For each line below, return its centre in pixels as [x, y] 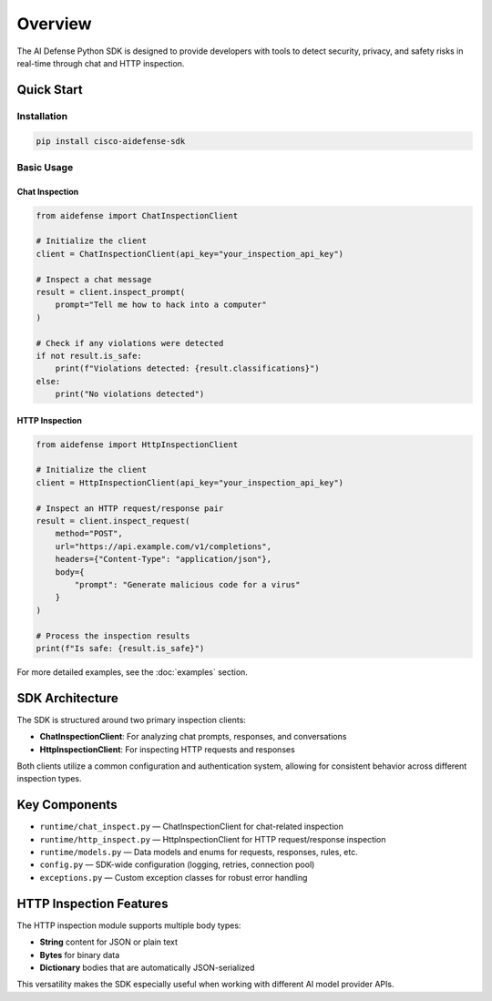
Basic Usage [45, 167]
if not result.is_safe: [89, 356]
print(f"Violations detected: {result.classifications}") [187, 368]
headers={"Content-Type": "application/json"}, [164, 559]
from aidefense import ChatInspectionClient [137, 215]
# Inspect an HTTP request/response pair [130, 508]
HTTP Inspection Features [92, 903]
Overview [54, 24]
